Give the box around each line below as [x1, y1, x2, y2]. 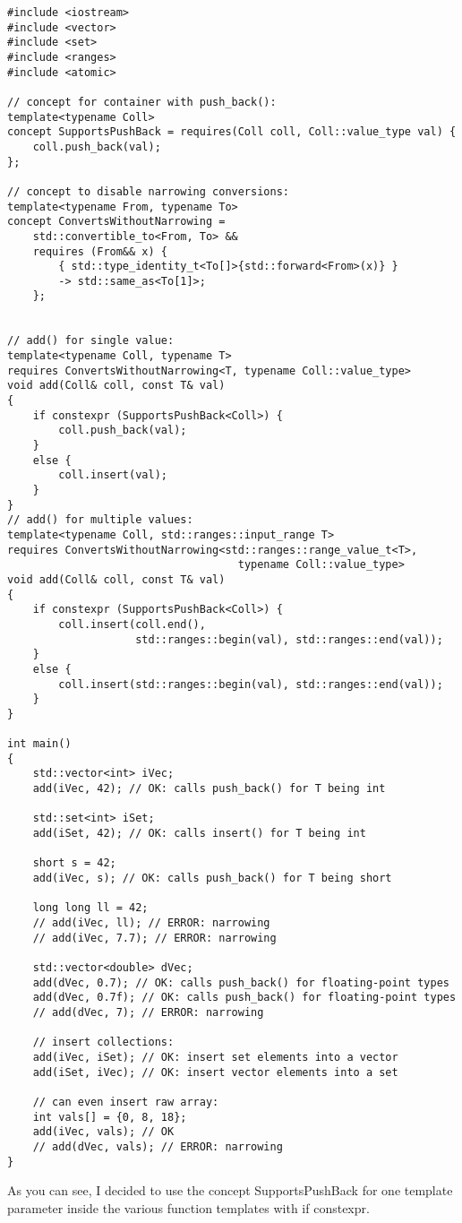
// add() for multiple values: [7, 513, 193, 527]
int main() [7, 737, 72, 751]
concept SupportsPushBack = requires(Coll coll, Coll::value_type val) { [7, 125, 457, 139]
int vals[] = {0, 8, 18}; [32, 1110, 187, 1124]
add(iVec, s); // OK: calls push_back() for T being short [32, 872, 392, 885]
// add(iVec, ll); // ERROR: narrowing [32, 917, 270, 930]
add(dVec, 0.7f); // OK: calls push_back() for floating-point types [32, 991, 457, 1004]
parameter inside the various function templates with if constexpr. [7, 1198, 370, 1217]
